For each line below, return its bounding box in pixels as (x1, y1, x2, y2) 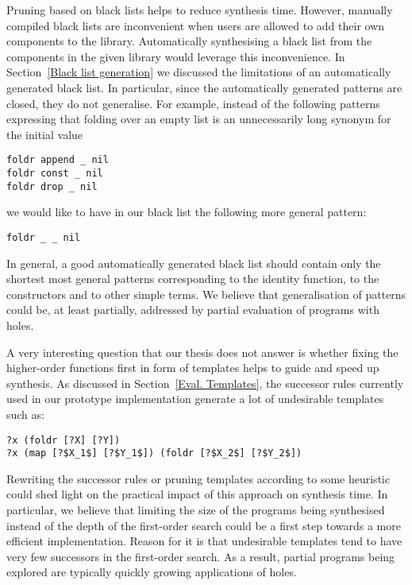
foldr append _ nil (6, 154, 109, 166)
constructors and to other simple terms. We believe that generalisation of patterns (6, 285, 406, 302)
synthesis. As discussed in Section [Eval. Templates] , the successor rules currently (6, 374, 404, 391)
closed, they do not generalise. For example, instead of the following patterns (6, 95, 380, 111)
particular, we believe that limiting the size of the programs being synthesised (6, 502, 385, 517)
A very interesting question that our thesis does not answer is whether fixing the (6, 343, 399, 360)
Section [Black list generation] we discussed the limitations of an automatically (6, 64, 391, 80)
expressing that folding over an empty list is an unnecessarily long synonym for (6, 110, 391, 127)
